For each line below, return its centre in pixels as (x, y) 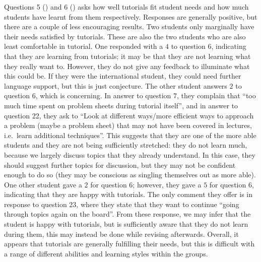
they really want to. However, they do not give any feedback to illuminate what (127, 66)
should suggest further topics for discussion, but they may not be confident (120, 165)
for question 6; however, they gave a (146, 184)
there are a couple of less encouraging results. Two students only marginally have (129, 26)
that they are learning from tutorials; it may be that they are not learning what (127, 56)
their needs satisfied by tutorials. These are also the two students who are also (125, 36)
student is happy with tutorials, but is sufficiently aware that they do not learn (126, 224)
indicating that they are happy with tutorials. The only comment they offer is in (128, 194)
